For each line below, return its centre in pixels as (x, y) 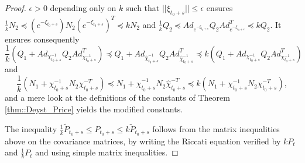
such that (143, 8)
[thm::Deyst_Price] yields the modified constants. (94, 109)
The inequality (31, 128)
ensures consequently (42, 39)
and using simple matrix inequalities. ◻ (107, 152)
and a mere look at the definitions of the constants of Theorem (117, 98)
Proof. (16, 8)
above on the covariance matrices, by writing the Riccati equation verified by (143, 141)
